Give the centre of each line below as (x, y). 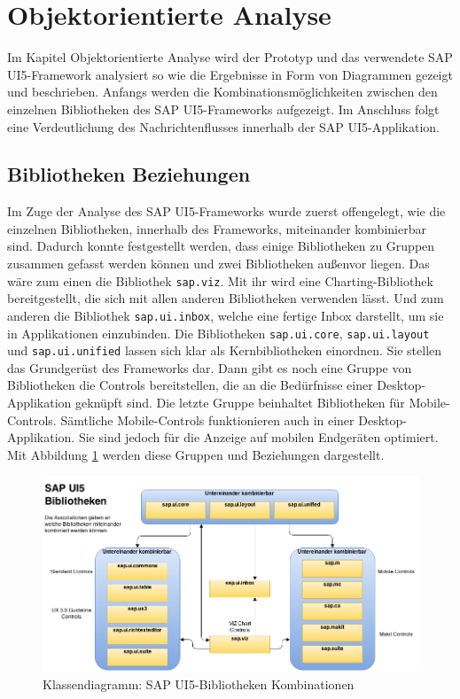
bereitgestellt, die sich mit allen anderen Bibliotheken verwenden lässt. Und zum (226, 298)
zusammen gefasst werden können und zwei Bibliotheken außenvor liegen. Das (218, 264)
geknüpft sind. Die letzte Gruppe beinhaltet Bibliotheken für (240, 403)
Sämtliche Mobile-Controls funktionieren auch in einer (207, 419)
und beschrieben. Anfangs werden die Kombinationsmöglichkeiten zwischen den (222, 92)
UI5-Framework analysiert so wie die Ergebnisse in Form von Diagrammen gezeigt (230, 74)
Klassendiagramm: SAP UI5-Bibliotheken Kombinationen (199, 683)
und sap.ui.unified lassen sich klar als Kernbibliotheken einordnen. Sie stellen (225, 350)
